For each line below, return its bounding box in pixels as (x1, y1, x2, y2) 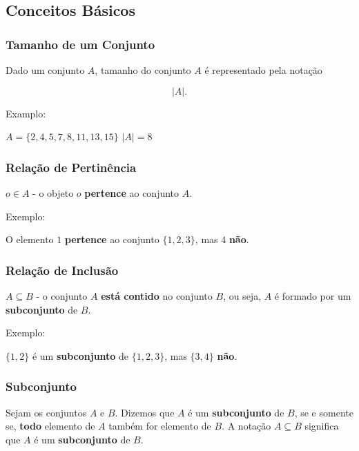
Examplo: (6, 106, 46, 120)
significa (304, 419, 339, 433)
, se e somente (294, 405, 353, 419)
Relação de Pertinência (6, 158, 137, 175)
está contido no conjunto (101, 289, 213, 303)
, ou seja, (223, 289, 262, 303)
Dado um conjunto (6, 63, 85, 77)
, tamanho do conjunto (95, 63, 191, 77)
